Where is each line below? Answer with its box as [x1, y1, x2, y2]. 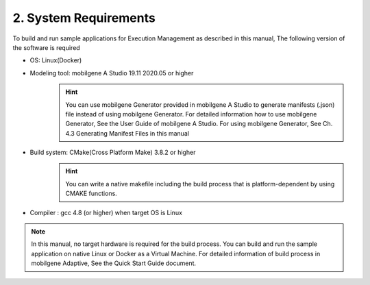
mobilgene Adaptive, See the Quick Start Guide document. [31, 259, 197, 267]
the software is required [12, 43, 80, 51]
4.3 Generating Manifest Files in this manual [65, 129, 190, 137]
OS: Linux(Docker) [29, 56, 82, 64]
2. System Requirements [12, 10, 156, 25]
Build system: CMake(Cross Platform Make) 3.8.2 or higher [29, 148, 196, 157]
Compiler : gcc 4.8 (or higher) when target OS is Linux [29, 208, 183, 216]
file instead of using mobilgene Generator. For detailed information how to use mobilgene [65, 110, 317, 118]
